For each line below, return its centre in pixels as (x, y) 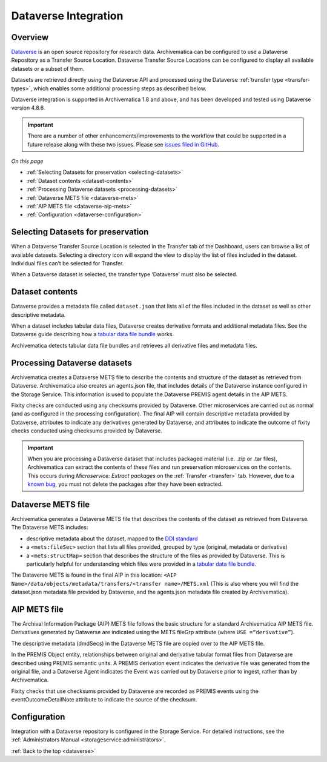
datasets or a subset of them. (48, 68)
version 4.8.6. (28, 108)
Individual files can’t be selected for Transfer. (68, 263)
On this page (27, 161)
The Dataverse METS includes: (50, 528)
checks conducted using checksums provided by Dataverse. (87, 431)
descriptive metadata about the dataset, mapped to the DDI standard (112, 538)
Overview (30, 37)
